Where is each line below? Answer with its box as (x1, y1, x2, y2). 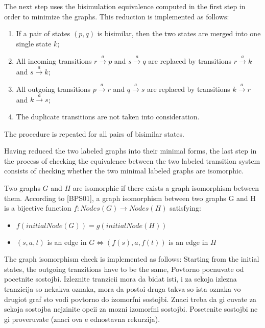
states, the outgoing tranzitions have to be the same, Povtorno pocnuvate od (4, 263, 244, 274)
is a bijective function (4, 203, 71, 213)
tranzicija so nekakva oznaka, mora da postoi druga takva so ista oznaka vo (4, 284, 241, 294)
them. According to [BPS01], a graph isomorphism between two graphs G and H (4, 192, 256, 203)
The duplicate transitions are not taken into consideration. (16, 111, 200, 121)
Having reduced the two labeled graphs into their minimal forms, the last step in (4, 145, 257, 156)
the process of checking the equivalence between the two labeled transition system (4, 155, 260, 166)
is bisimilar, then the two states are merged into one (97, 28, 261, 39)
